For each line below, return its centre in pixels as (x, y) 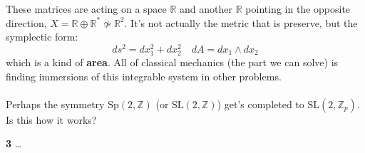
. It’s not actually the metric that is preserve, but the (241, 22)
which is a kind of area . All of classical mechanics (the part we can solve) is (172, 62)
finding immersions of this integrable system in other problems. (144, 76)
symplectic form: (42, 37)
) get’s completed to (261, 104)
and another (206, 9)
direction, (26, 22)
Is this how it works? (51, 119)
